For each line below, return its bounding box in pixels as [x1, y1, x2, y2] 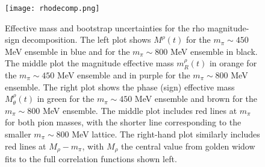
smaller [5, 128, 31, 140]
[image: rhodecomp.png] [5, 4, 100, 13]
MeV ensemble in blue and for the [5, 45, 130, 57]
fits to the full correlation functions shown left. [5, 153, 177, 165]
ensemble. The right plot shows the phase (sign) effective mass [5, 80, 235, 93]
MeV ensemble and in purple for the [57, 69, 190, 81]
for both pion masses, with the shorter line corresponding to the [5, 116, 242, 128]
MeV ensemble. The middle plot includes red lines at [42, 104, 237, 116]
